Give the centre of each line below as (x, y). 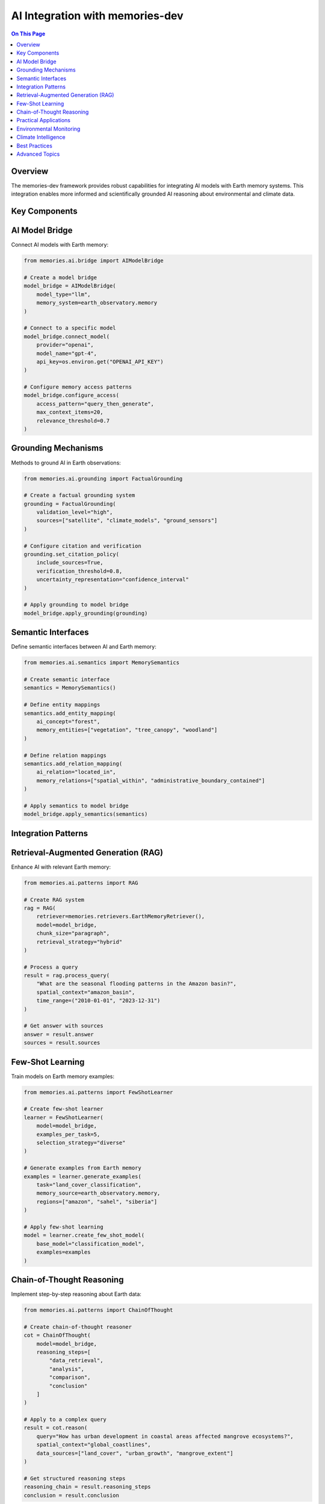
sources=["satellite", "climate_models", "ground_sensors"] (127, 521)
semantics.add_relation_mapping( (73, 763)
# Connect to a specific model (70, 328)
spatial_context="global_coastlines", (94, 1445)
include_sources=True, (70, 563)
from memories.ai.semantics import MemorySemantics (102, 663)
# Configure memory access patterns (78, 387)
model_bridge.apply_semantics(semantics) (86, 814)
